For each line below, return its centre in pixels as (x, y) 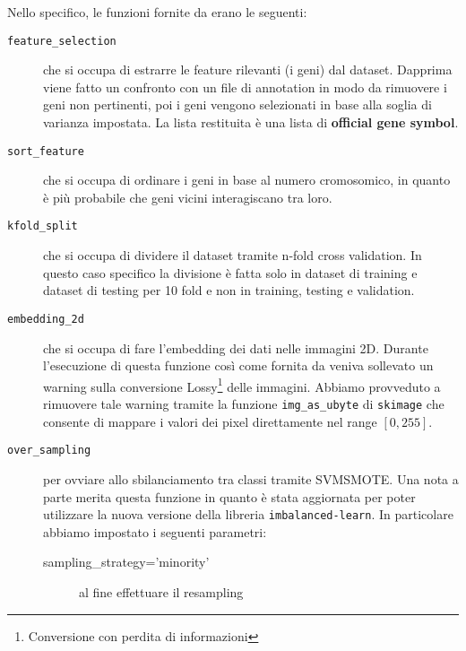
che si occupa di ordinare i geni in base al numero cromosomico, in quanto (247, 180)
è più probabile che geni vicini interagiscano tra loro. (188, 197)
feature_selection (62, 41)
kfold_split (43, 226)
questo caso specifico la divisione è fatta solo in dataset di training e (230, 272)
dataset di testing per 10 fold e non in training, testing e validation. (229, 290)
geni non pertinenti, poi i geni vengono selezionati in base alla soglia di (237, 104)
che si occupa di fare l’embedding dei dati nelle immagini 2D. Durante (236, 347)
